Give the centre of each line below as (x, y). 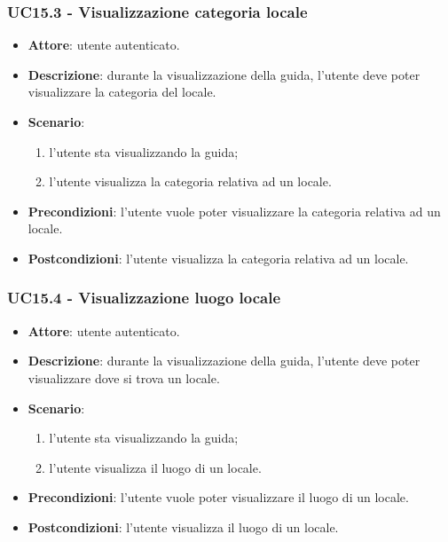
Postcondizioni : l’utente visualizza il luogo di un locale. (183, 526)
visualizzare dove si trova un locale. (124, 377)
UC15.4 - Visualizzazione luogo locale (144, 298)
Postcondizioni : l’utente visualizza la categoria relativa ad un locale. (218, 258)
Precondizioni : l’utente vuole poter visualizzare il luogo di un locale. (218, 497)
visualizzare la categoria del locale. (122, 92)
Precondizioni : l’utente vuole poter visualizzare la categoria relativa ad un (234, 211)
